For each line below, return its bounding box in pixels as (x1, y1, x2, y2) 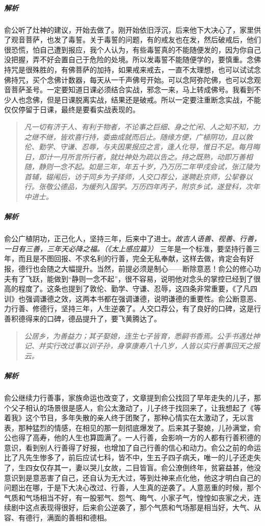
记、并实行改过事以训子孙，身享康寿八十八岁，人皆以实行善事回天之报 (24, 340, 260, 351)
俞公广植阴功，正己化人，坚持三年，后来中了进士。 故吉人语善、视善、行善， (4, 233, 261, 244)
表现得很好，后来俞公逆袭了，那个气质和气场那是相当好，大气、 (39, 502, 254, 513)
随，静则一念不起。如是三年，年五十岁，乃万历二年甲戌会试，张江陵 (24, 161, 253, 172)
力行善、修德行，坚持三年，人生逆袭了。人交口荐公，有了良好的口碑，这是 (4, 303, 254, 314)
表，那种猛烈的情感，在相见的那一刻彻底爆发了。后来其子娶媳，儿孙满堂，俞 (4, 422, 261, 433)
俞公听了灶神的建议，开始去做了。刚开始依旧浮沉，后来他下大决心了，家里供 (4, 24, 261, 35)
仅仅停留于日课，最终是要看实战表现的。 (4, 104, 140, 115)
